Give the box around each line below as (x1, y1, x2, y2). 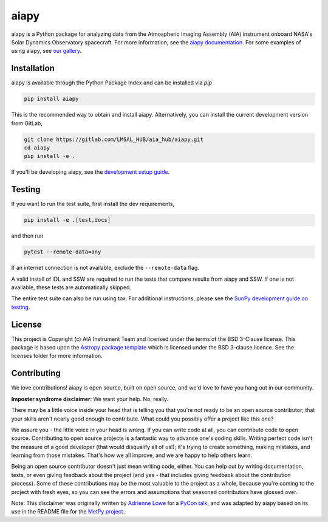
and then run (11, 232, 44, 239)
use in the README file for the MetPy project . (11, 508, 125, 515)
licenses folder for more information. (11, 352, 103, 360)
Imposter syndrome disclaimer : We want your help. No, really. (11, 395, 169, 402)
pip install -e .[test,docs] (24, 216, 111, 224)
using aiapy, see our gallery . (11, 47, 82, 55)
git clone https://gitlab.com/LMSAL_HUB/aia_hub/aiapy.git (24, 136, 203, 143)
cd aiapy (24, 144, 50, 151)
